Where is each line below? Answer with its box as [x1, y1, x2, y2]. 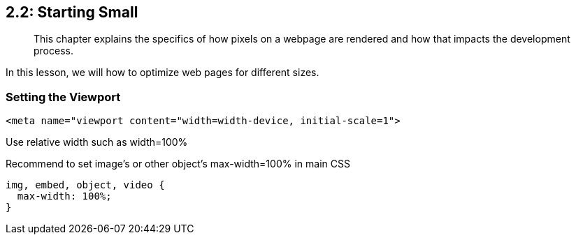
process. [34, 45, 73, 57]
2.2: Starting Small [6, 3, 138, 21]
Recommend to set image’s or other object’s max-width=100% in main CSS [6, 158, 350, 170]
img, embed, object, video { [6, 179, 165, 191]
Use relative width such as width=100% [6, 136, 188, 149]
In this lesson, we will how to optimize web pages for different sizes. [6, 66, 319, 79]
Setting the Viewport [6, 89, 121, 104]
